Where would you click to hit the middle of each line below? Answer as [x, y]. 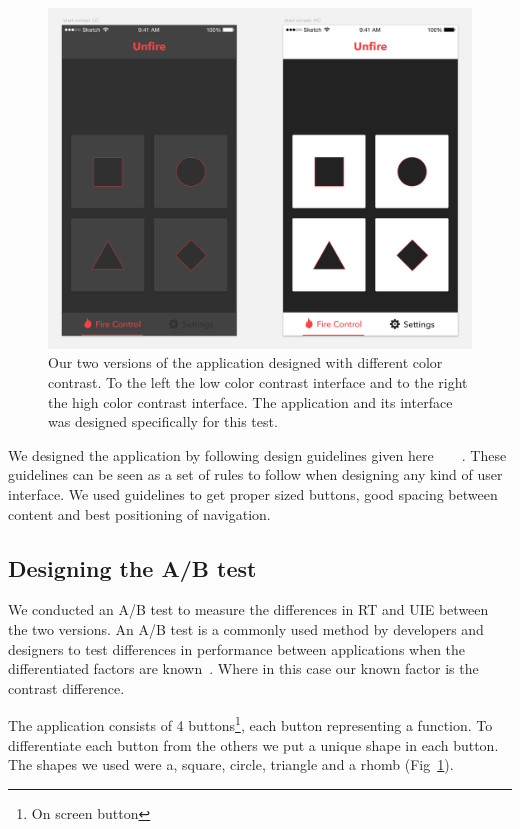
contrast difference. [66, 687]
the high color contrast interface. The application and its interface [250, 401]
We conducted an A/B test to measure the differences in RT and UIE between [248, 609]
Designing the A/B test [132, 567]
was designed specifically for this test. [163, 421]
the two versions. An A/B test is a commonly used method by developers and [246, 628]
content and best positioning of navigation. [139, 513]
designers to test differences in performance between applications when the [237, 648]
